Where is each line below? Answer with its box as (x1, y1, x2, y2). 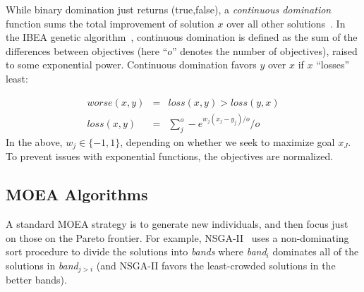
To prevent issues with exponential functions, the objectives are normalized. (6, 149, 334, 164)
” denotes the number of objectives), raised (172, 43, 358, 58)
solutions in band (6, 257, 78, 272)
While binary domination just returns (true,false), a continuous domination (6, 2, 332, 16)
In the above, (6, 134, 63, 149)
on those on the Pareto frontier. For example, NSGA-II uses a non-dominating (6, 230, 349, 245)
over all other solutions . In (226, 16, 346, 30)
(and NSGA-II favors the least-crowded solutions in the (96, 257, 336, 272)
